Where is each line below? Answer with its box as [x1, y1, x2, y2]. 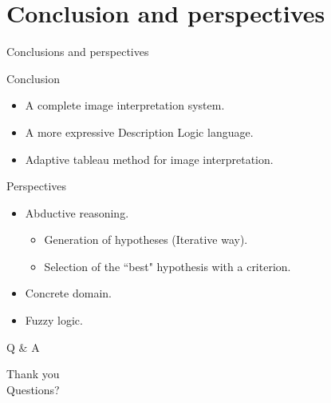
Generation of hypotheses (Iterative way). [44, 231, 248, 248]
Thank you [6, 365, 60, 382]
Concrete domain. [25, 285, 112, 301]
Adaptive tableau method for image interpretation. [25, 150, 274, 167]
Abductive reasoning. [25, 204, 129, 221]
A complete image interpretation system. [25, 97, 225, 114]
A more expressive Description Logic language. [25, 123, 254, 140]
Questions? [6, 381, 60, 397]
